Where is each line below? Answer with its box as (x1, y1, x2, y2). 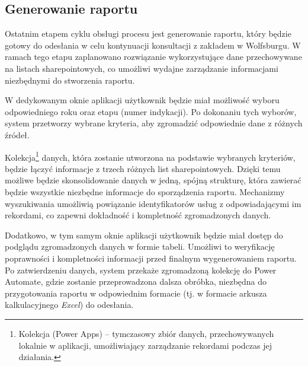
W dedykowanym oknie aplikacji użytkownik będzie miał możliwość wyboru (5, 94, 280, 106)
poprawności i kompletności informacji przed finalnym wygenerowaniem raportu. (5, 252, 297, 264)
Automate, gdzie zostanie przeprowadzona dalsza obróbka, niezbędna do (5, 275, 267, 288)
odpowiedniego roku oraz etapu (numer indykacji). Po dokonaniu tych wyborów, (5, 105, 297, 117)
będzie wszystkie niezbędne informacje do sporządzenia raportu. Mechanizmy (5, 185, 285, 198)
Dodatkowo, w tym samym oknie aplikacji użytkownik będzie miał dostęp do (5, 228, 283, 241)
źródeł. (5, 128, 30, 141)
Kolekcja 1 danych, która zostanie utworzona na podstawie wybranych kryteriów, (5, 149, 296, 163)
